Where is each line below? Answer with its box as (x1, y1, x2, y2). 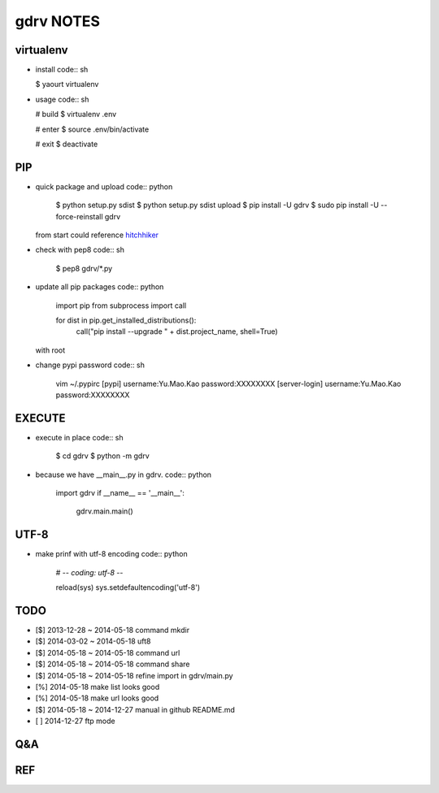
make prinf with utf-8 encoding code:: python (35, 549, 188, 559)
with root (35, 345, 66, 355)
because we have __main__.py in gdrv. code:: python (35, 470, 211, 479)
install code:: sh (35, 65, 89, 75)
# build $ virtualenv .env (35, 110, 117, 119)
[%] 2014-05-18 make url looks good (35, 693, 159, 703)
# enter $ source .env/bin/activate (35, 124, 150, 134)
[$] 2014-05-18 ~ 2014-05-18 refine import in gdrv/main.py (35, 670, 233, 680)
